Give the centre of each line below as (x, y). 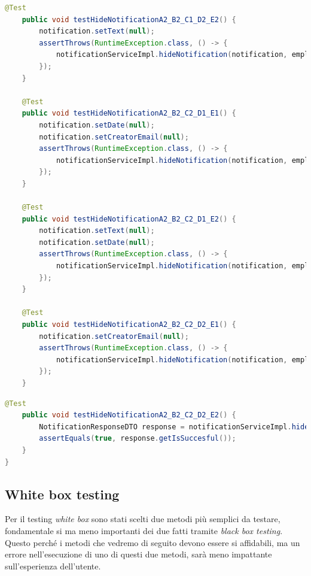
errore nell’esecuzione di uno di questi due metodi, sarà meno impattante (138, 554)
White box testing (62, 494)
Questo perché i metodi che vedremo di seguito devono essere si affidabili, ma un (153, 542)
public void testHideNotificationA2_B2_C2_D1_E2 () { (129, 219)
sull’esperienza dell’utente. (53, 566)
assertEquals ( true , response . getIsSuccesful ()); (138, 439)
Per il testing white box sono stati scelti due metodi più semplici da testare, (143, 519)
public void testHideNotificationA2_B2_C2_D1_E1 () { (129, 113)
